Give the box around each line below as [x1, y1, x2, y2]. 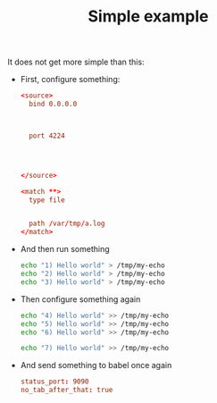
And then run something [20, 244, 110, 255]
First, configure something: [20, 74, 121, 85]
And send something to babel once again [20, 360, 172, 371]
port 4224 [29, 131, 65, 140]
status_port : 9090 [20, 377, 89, 386]
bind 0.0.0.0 [29, 100, 78, 109]
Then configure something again [20, 293, 141, 305]
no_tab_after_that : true [20, 386, 113, 395]
